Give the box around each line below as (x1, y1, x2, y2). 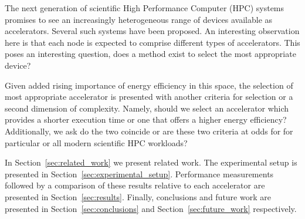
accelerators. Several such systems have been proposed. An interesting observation (5, 25, 300, 37)
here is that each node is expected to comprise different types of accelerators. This (5, 36, 300, 48)
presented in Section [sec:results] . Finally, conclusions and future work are (5, 190, 271, 203)
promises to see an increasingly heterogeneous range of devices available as (5, 13, 273, 25)
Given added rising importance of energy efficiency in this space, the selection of (5, 79, 293, 91)
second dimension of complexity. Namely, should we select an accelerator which (5, 102, 289, 114)
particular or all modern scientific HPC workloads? (5, 136, 188, 149)
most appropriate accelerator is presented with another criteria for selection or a (5, 90, 293, 103)
